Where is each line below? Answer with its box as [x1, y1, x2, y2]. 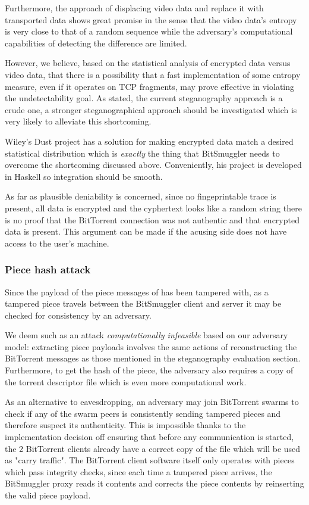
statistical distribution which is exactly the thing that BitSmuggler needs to [5, 146, 280, 159]
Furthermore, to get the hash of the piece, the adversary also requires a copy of [5, 364, 294, 376]
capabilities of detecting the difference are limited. [5, 36, 187, 49]
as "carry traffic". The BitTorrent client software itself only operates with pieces [5, 454, 295, 466]
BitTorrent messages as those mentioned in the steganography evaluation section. [5, 352, 301, 364]
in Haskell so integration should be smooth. [5, 170, 163, 182]
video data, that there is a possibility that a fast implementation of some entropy [5, 68, 301, 80]
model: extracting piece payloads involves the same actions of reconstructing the [5, 340, 297, 353]
